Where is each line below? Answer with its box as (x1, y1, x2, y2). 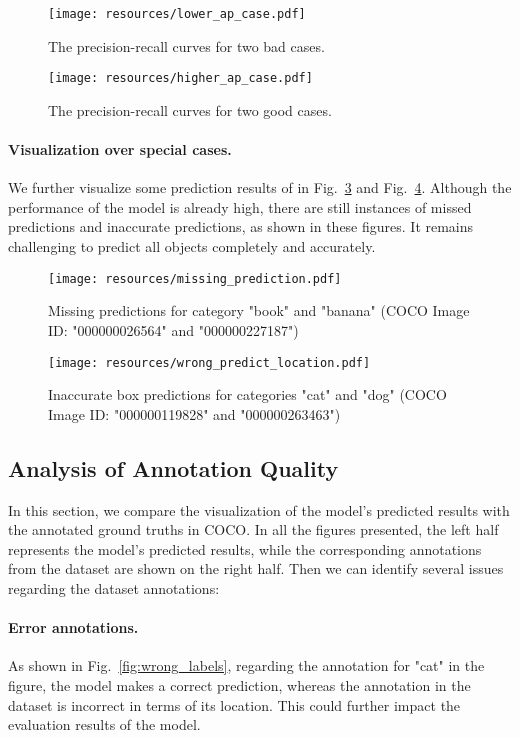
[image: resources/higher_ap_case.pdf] (48, 71, 313, 86)
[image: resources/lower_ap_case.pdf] (48, 7, 306, 21)
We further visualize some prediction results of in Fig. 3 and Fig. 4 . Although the (8, 177, 512, 198)
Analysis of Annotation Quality (8, 452, 339, 483)
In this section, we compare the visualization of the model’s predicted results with (8, 499, 510, 520)
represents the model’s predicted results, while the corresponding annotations (8, 538, 482, 559)
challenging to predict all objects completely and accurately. (8, 236, 376, 257)
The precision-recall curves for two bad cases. (48, 35, 325, 56)
